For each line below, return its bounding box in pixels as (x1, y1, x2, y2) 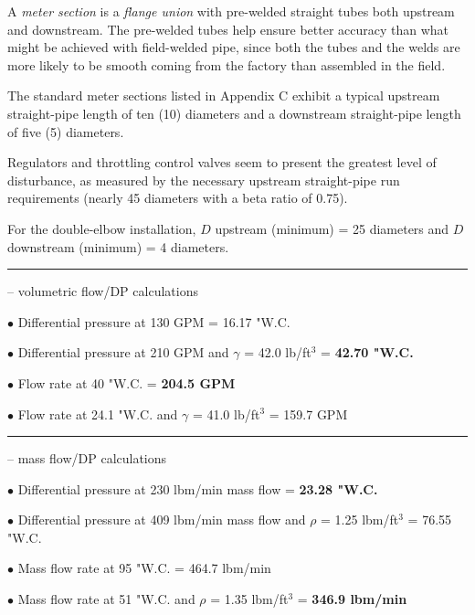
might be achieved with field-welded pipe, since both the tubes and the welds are (7, 37, 460, 57)
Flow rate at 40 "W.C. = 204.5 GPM (17, 373, 236, 392)
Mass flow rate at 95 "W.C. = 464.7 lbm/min (17, 558, 271, 578)
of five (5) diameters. (7, 122, 124, 141)
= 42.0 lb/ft (244, 343, 311, 362)
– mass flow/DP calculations (7, 449, 167, 468)
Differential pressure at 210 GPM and (17, 343, 229, 362)
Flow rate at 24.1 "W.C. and (17, 404, 178, 423)
